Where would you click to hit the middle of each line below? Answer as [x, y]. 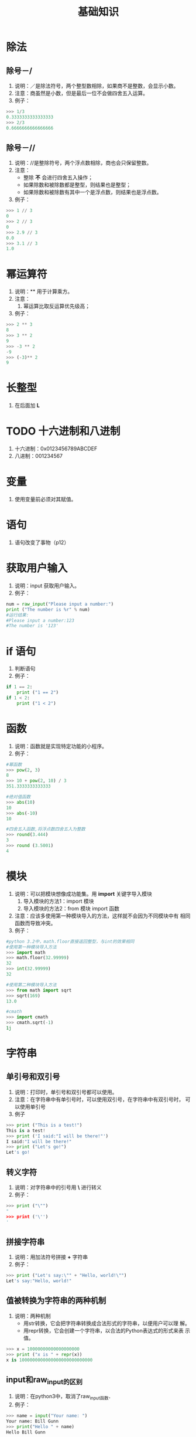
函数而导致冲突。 [35, 923]
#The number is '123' [32, 626]
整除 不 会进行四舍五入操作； [58, 178]
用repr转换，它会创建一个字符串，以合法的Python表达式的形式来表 [104, 1330]
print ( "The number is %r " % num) [48, 609]
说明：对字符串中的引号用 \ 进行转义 [58, 1187]
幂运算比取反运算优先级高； [57, 306]
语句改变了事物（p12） [42, 542]
